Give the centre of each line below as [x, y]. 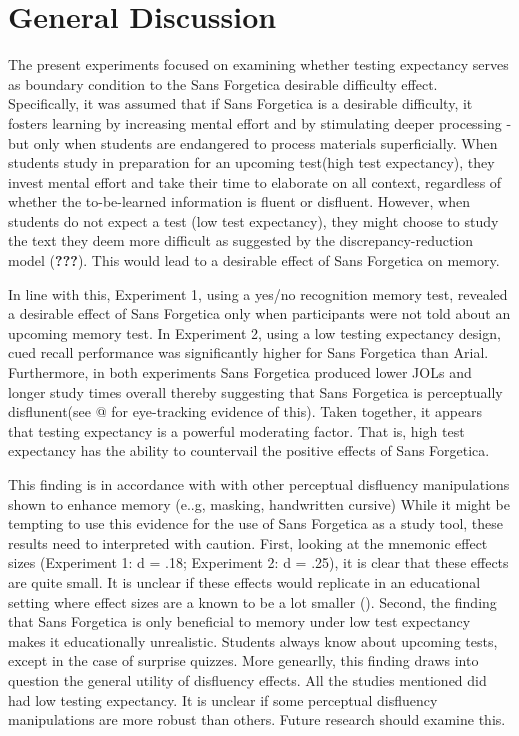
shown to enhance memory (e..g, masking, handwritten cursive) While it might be [259, 503]
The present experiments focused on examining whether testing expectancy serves [258, 64]
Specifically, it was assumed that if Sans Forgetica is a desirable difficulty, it [240, 103]
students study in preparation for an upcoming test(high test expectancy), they [251, 162]
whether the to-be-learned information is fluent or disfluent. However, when [239, 201]
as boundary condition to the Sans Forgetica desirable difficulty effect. [223, 83]
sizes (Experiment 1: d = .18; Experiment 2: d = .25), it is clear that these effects [258, 562]
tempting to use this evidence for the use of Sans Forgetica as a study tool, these [256, 523]
